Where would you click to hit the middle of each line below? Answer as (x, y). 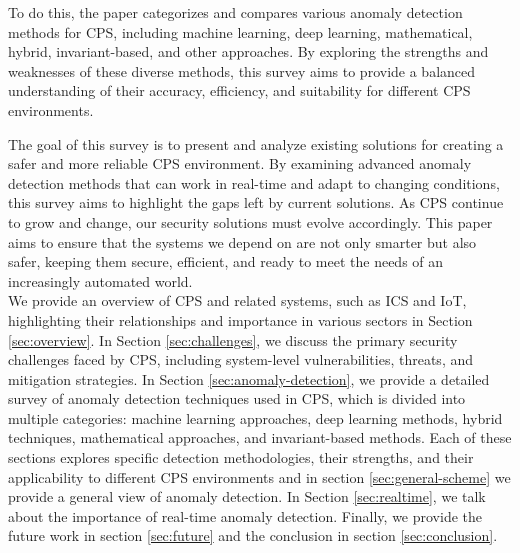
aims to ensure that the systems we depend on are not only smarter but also (242, 241)
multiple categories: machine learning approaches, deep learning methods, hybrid (255, 417)
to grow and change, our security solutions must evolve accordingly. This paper (250, 221)
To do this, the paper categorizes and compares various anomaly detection (235, 12)
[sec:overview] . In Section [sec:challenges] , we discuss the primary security (233, 339)
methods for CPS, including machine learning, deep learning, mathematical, (240, 31)
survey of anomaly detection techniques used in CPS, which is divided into (237, 398)
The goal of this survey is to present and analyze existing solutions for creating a (256, 143)
